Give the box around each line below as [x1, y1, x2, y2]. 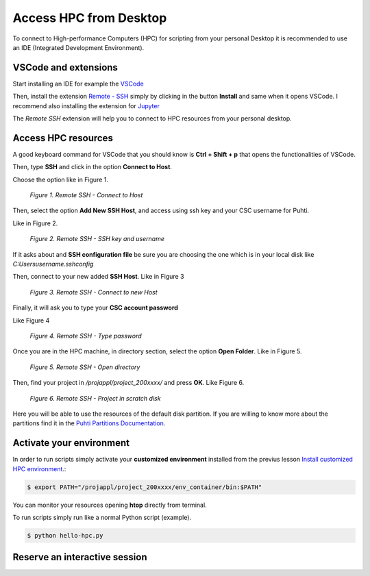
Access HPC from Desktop [12, 10, 167, 25]
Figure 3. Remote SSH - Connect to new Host [29, 288, 158, 296]
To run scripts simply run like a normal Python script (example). [12, 514, 192, 521]
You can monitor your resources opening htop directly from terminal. [12, 501, 207, 509]
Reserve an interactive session [12, 551, 147, 563]
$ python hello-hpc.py [27, 531, 103, 539]
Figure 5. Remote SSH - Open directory [29, 363, 140, 371]
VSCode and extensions [12, 62, 118, 73]
